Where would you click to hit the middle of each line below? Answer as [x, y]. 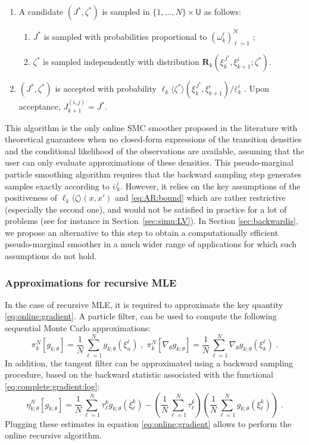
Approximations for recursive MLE [91, 282]
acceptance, [40, 106]
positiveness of [31, 197]
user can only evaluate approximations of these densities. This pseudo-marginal [149, 162]
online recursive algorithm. [53, 435]
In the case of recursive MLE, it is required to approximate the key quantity [144, 304]
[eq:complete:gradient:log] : [52, 386]
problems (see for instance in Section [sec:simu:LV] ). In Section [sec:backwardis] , [152, 221]
